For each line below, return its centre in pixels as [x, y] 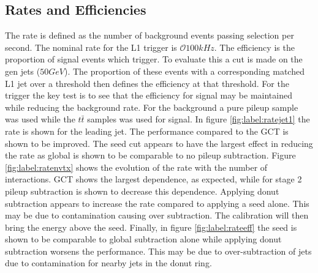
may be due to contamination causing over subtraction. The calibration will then [157, 215]
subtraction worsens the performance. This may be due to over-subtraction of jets [158, 251]
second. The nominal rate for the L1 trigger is [91, 47]
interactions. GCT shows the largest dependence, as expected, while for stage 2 [153, 179]
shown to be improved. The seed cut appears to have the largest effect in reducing [159, 143]
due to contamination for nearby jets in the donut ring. [108, 263]
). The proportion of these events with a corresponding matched [184, 71]
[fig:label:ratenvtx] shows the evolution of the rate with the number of [136, 167]
